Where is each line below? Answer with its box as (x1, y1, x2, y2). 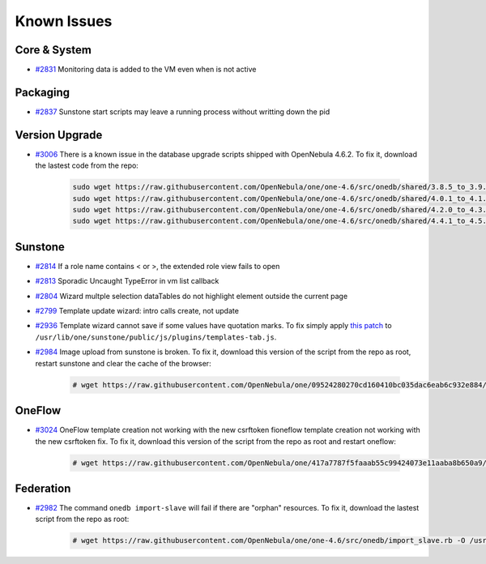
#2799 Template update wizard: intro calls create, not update (35, 306, 239, 316)
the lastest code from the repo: (35, 160, 139, 170)
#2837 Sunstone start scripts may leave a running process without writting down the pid (35, 106, 330, 117)
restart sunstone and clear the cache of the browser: (35, 358, 211, 368)
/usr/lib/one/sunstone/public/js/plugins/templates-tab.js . (35, 332, 277, 342)
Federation (15, 481, 71, 495)
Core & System (15, 43, 92, 57)
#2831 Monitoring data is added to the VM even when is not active (35, 65, 257, 75)
